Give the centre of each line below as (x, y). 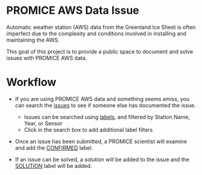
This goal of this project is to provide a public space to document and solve (100, 51)
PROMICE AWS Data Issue (73, 11)
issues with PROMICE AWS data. (47, 58)
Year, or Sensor (43, 123)
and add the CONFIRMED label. (54, 147)
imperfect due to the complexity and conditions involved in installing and (96, 33)
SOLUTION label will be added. (53, 165)
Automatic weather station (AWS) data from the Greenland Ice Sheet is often (101, 27)
